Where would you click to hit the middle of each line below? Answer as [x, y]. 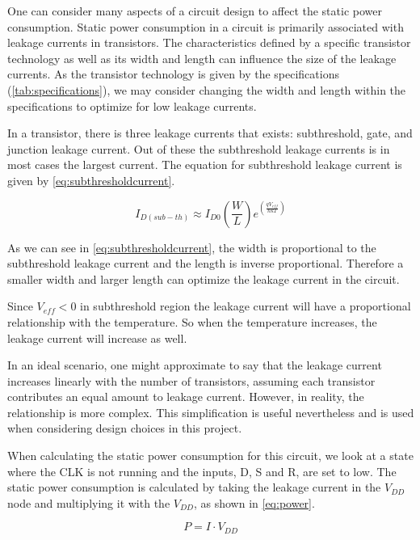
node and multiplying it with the [89, 502]
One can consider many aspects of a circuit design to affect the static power [195, 11]
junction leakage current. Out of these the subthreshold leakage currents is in [199, 148]
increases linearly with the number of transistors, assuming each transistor [191, 380]
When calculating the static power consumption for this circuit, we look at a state [210, 456]
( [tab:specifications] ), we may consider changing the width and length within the [207, 89]
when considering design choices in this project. [125, 428]
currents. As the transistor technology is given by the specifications [173, 74]
